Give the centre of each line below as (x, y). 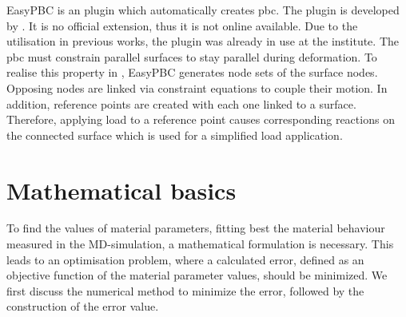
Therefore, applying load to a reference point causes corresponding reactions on (201, 119)
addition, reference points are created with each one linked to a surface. (181, 103)
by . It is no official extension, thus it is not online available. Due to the (182, 25)
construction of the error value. (83, 306)
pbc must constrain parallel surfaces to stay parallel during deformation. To (192, 56)
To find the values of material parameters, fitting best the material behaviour (196, 228)
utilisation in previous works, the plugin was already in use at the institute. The (203, 41)
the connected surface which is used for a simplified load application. (175, 135)
